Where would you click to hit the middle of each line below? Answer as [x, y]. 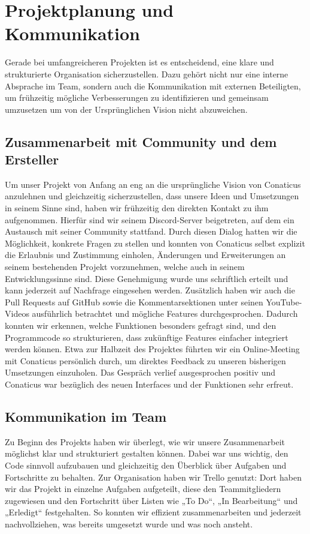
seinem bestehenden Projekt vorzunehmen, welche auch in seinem [125, 267]
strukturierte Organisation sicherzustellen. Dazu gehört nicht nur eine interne [147, 73]
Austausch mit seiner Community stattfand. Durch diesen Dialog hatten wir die [151, 231]
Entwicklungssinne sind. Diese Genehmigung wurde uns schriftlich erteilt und [147, 278]
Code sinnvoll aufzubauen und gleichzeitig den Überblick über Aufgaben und [146, 465]
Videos [17, 313]
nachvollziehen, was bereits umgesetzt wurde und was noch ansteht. [129, 523]
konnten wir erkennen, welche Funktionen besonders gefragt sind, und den [141, 325]
